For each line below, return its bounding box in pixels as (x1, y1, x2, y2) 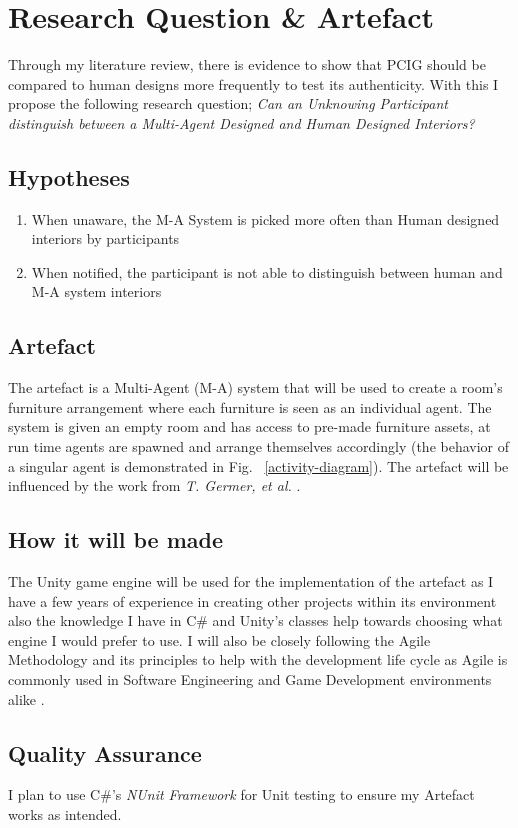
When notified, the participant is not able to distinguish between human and (31, 261, 503, 282)
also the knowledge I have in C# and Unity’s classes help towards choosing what (8, 610, 503, 631)
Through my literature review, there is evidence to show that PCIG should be (8, 54, 486, 75)
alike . (8, 688, 45, 709)
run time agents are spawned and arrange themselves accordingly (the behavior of (8, 436, 510, 457)
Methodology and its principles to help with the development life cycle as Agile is (8, 649, 508, 670)
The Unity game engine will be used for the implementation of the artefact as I (8, 571, 494, 592)
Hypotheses (8, 161, 130, 192)
